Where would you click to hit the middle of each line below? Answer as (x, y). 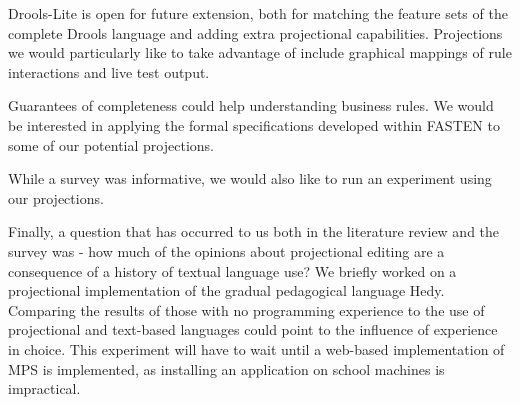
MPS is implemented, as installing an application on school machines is (226, 368)
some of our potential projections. (111, 144)
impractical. (44, 388)
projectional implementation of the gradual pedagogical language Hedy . (226, 290)
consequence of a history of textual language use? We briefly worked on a (232, 270)
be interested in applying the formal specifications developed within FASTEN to (254, 124)
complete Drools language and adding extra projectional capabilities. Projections (255, 32)
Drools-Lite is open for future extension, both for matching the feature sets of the (258, 13)
